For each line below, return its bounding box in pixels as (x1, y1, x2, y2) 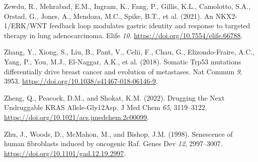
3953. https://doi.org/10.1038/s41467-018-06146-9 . (4, 76, 158, 86)
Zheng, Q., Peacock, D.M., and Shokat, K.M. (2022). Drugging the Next (4, 92, 225, 103)
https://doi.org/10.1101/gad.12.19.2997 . (4, 148, 126, 158)
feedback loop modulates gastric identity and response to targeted (49, 20, 251, 31)
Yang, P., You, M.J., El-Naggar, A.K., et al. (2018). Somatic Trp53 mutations (4, 56, 241, 66)
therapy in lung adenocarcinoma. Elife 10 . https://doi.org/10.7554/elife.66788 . (4, 30, 243, 40)
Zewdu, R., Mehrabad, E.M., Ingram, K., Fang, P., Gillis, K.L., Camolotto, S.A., (4, 1, 251, 11)
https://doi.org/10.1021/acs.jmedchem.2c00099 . (4, 111, 149, 122)
